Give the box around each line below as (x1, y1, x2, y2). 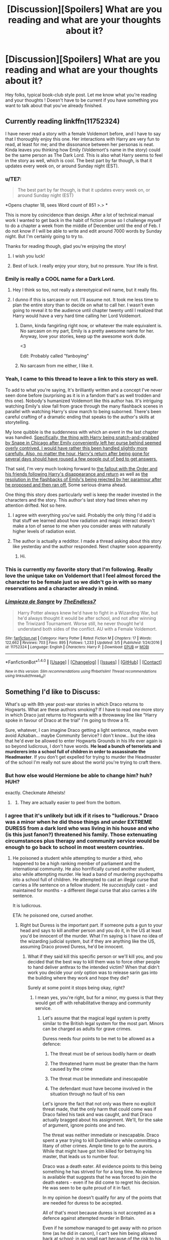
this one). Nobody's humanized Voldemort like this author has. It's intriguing (5, 397, 163, 404)
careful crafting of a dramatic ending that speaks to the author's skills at (5, 414, 155, 420)
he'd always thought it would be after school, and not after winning (17, 615, 156, 621)
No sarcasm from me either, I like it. (20, 363, 94, 369)
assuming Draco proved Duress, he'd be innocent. (20, 944, 124, 950)
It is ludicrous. (12, 903, 42, 909)
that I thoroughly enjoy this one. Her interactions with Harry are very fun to (5, 136, 160, 142)
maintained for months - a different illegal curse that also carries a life (12, 888, 157, 894)
